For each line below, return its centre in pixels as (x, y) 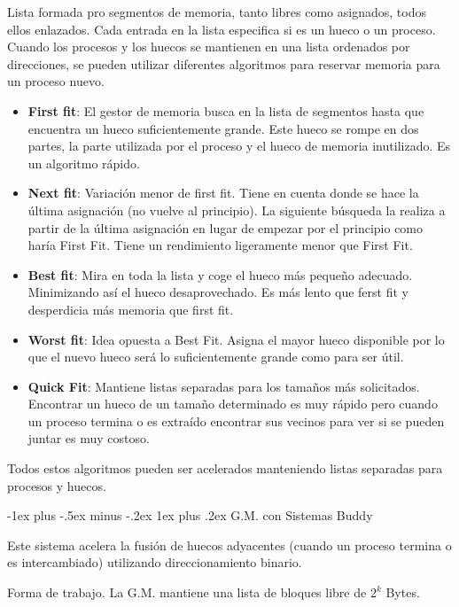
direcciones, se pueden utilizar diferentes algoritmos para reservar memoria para (224, 63)
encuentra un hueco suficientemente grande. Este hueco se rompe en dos (223, 128)
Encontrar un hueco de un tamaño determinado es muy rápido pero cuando (233, 404)
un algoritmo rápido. (84, 163)
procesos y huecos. (57, 485)
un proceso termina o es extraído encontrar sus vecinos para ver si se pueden (236, 420)
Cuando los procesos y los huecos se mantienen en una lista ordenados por (209, 47)
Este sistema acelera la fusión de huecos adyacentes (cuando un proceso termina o (229, 545)
